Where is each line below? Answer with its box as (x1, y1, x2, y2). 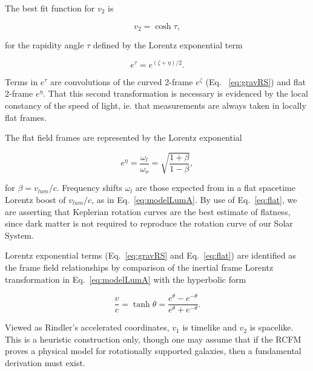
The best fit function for (5, 2, 95, 14)
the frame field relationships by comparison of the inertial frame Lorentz (5, 260, 274, 273)
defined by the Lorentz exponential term (93, 39, 243, 51)
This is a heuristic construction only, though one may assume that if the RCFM (5, 332, 301, 345)
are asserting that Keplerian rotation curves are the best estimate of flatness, (5, 205, 291, 218)
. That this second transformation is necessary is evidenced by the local (43, 87, 308, 100)
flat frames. (5, 111, 47, 123)
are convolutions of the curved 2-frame (50, 75, 193, 88)
